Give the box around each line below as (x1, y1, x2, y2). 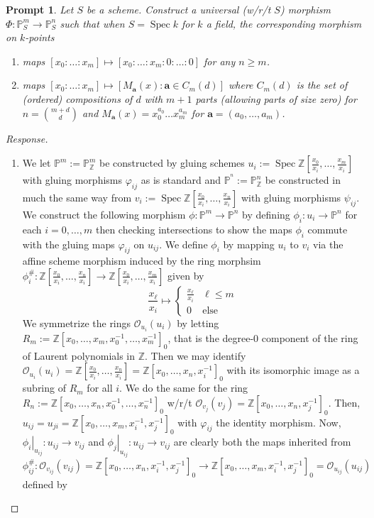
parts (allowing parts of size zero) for (195, 91, 357, 106)
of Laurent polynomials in (22, 348, 136, 363)
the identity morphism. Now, (216, 414, 341, 429)
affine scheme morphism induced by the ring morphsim (22, 253, 261, 268)
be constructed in (265, 172, 341, 187)
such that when (60, 16, 125, 31)
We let (22, 155, 51, 170)
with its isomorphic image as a (226, 363, 360, 378)
